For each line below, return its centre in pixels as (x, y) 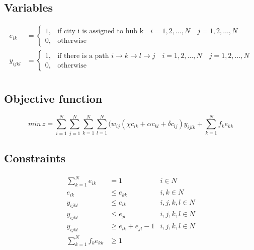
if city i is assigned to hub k (101, 31)
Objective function (53, 98)
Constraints (35, 158)
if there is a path (83, 56)
